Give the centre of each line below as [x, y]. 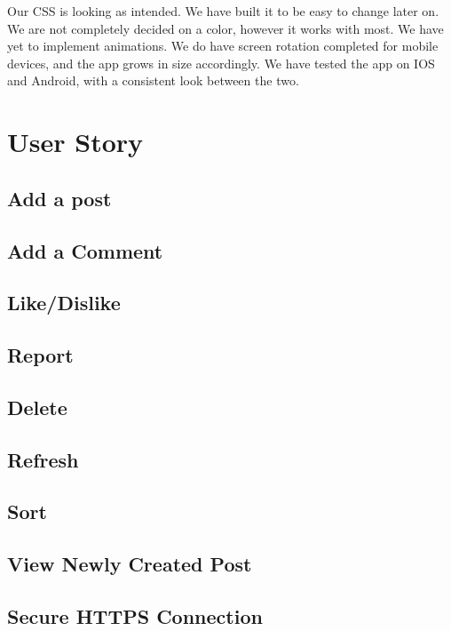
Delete [37, 407]
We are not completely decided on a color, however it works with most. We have [225, 28]
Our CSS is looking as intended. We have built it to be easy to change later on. [223, 11]
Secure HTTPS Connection [135, 615]
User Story [75, 142]
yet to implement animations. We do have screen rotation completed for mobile [223, 46]
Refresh [43, 459]
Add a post [59, 198]
